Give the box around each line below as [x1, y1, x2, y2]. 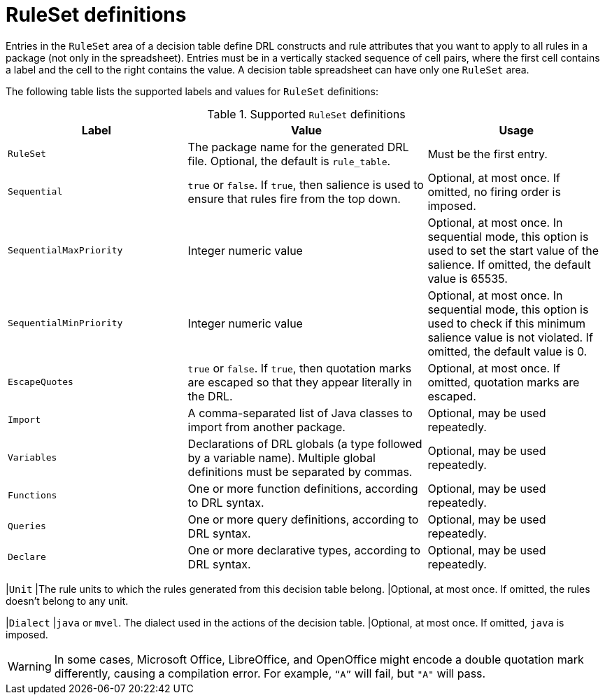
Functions [8, 490, 57, 501]
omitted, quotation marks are [427, 374, 580, 389]
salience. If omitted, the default [427, 257, 591, 272]
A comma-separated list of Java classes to [187, 405, 413, 420]
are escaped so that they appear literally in [187, 374, 413, 389]
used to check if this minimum [427, 316, 585, 330]
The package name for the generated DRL [187, 139, 409, 154]
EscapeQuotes [8, 377, 73, 388]
